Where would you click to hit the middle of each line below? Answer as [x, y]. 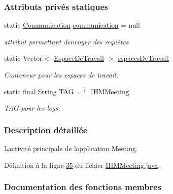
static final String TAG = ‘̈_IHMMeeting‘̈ [68, 91]
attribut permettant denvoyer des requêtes [66, 41]
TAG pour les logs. [32, 108]
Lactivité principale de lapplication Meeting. [71, 148]
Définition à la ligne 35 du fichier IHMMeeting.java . [82, 165]
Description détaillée [46, 130]
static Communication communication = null [72, 25]
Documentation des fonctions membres [83, 187]
